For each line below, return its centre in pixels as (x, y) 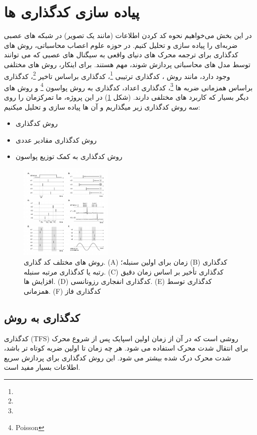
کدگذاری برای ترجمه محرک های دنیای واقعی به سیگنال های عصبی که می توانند (121, 55)
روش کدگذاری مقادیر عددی (56, 139)
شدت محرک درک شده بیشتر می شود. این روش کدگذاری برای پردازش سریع (118, 357)
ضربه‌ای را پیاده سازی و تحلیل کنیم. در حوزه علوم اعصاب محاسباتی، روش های (121, 45)
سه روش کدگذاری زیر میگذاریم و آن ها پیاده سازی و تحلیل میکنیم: (102, 106)
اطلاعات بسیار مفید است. (42, 367)
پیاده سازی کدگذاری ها (72, 12)
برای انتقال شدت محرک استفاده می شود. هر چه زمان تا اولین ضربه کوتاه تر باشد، (126, 348)
